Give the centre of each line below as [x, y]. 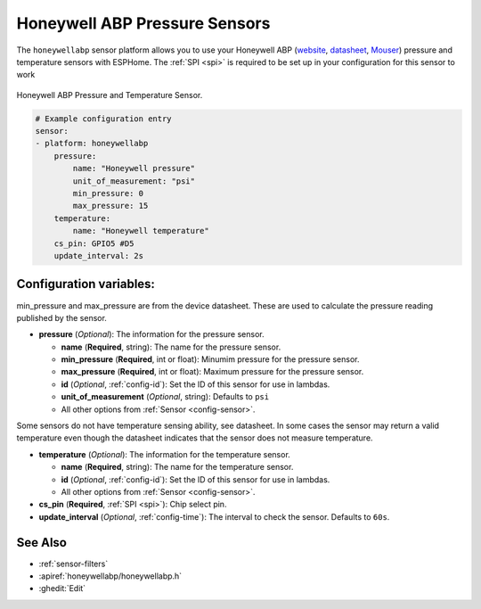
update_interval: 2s [99, 255]
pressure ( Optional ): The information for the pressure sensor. [151, 334]
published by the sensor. [61, 317]
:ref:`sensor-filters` [73, 564]
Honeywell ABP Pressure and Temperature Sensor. [110, 95]
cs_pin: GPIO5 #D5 [94, 243]
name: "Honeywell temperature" [141, 231]
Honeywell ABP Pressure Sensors [143, 23]
